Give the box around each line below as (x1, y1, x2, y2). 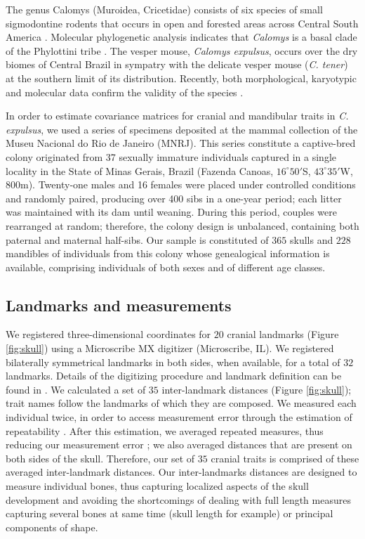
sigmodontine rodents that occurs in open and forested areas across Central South (6, 15, 359, 30)
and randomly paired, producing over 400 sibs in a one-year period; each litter (6, 190, 342, 205)
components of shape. (6, 519, 98, 534)
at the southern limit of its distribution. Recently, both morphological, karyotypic (6, 70, 357, 85)
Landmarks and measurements (6, 294, 232, 316)
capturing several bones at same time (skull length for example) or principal (6, 506, 333, 521)
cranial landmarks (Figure (227, 327, 339, 342)
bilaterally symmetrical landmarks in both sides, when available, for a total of (6, 354, 340, 369)
